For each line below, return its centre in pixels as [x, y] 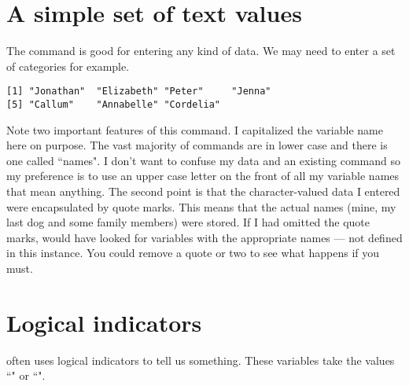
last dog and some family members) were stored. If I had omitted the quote [188, 222]
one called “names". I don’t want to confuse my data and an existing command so [203, 160]
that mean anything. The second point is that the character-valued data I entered [203, 191]
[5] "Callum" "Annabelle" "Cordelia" [114, 104]
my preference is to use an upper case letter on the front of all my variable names [203, 176]
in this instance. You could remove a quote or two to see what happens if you [193, 253]
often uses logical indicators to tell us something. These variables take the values [201, 360]
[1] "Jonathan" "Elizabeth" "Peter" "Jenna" [139, 92]
